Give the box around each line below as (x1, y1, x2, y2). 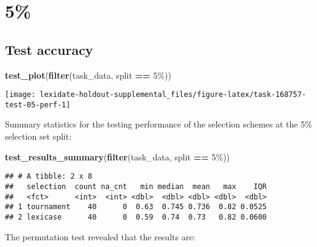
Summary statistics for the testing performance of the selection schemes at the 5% (5, 118, 312, 131)
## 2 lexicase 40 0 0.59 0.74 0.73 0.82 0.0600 (5, 212, 267, 221)
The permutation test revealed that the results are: (5, 230, 196, 243)
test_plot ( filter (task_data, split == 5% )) (5, 68, 171, 81)
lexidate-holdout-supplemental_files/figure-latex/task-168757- (40, 90, 306, 99)
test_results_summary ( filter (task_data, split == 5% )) (5, 150, 230, 163)
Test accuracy (5, 40, 93, 59)
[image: (5, 90, 36, 99)
